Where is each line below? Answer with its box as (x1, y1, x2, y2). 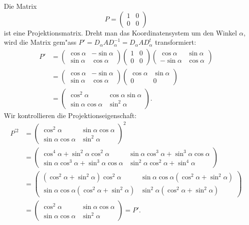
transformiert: (155, 37, 196, 47)
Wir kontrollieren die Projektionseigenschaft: (4, 110, 137, 120)
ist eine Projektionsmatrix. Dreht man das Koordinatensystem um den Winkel (4, 27, 237, 37)
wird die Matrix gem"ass (4, 37, 77, 47)
